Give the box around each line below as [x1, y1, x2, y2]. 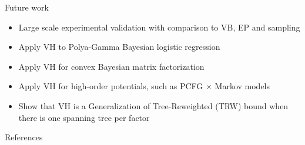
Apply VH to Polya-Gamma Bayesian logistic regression [18, 41, 220, 53]
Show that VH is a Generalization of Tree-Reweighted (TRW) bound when [18, 99, 289, 112]
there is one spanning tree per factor [18, 111, 150, 123]
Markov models [214, 80, 270, 92]
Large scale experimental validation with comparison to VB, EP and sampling [18, 21, 300, 33]
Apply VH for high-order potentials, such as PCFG [18, 80, 203, 92]
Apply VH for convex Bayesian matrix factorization [18, 60, 205, 72]
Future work [5, 1, 49, 13]
